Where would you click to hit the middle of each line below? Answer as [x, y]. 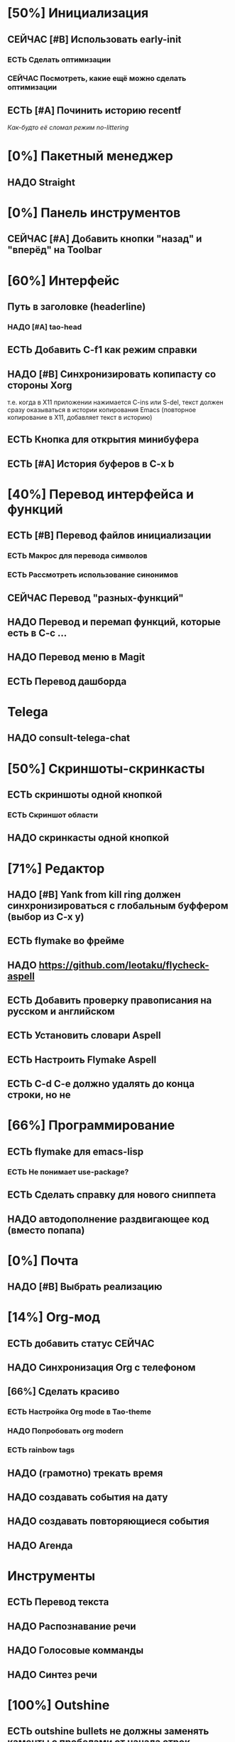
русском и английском [61, 1011]
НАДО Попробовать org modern [66, 1431]
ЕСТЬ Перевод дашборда [67, 681]
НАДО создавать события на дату [88, 1497]
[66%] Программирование [91, 1126]
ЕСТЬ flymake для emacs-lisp [76, 1151]
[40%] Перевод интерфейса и [101, 494]
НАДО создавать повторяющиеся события [108, 1521]
